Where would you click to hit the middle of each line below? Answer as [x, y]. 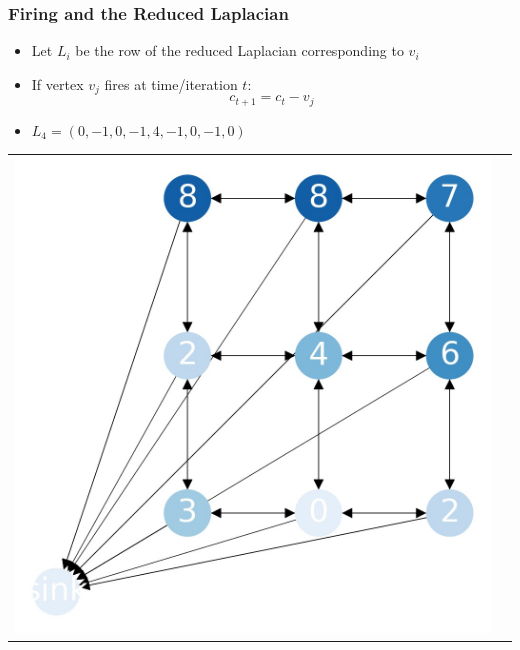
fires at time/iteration [171, 83]
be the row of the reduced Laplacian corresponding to [239, 50]
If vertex [57, 83]
